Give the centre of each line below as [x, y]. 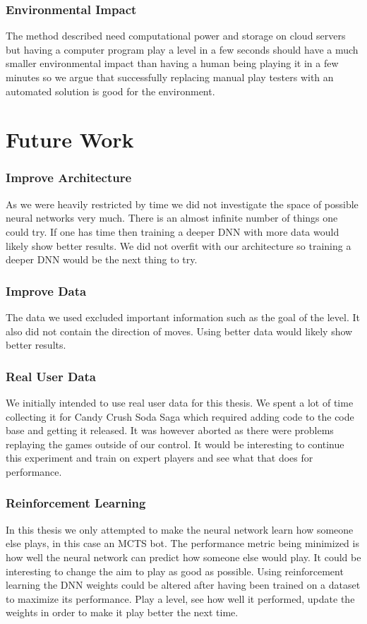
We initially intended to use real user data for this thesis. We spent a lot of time [180, 402]
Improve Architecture [69, 178]
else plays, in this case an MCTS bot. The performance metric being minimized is [182, 543]
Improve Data [46, 290]
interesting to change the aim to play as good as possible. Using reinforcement [175, 571]
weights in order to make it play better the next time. [122, 612]
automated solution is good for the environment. [110, 91]
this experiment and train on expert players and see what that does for [160, 458]
